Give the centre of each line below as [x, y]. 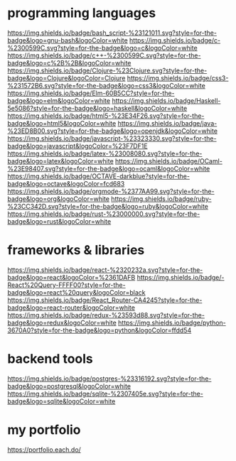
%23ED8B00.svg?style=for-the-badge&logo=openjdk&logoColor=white [113, 131]
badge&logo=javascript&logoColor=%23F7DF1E [77, 146]
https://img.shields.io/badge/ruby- [161, 199]
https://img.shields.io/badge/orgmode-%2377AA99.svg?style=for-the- [111, 191]
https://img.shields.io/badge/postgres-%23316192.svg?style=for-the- [109, 379]
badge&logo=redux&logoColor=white [62, 322]
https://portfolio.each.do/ [44, 450]
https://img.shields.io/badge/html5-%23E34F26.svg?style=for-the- [106, 116]
